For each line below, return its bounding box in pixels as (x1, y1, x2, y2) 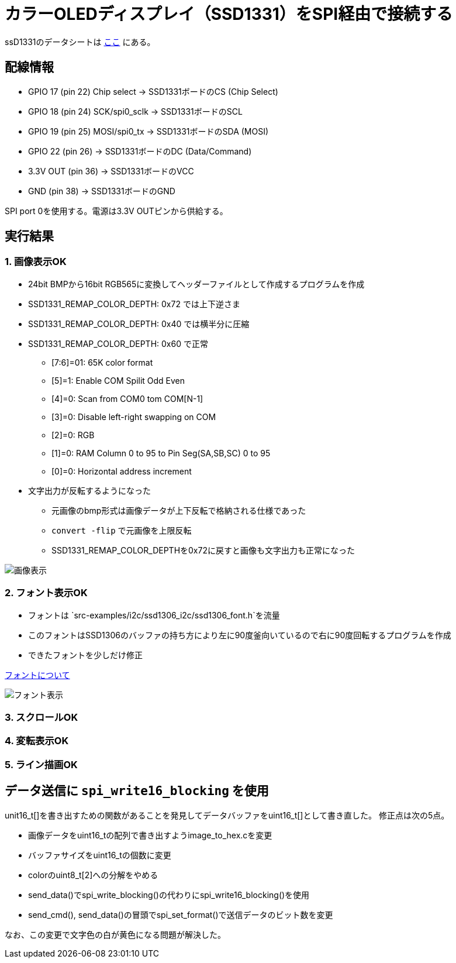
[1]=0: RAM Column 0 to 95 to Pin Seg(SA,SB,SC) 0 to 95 (51, 448, 271, 458)
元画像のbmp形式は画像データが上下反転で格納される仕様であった (51, 505, 306, 515)
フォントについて (5, 669, 70, 680)
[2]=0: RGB (51, 429, 95, 440)
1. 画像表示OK (5, 256, 67, 268)
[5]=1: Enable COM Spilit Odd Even (51, 375, 185, 386)
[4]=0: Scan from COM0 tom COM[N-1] (51, 393, 203, 404)
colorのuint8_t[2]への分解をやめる (28, 869, 158, 880)
